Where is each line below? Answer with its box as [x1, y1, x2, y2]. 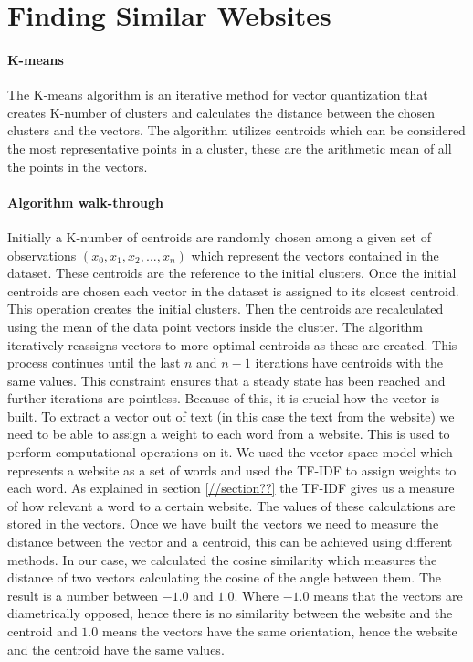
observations [7, 245, 77, 264]
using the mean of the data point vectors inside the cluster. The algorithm [7, 316, 424, 336]
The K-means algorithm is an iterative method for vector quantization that [7, 85, 428, 104]
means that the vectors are [313, 585, 463, 604]
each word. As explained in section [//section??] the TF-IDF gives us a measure [7, 478, 455, 497]
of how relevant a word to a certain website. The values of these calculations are [7, 496, 456, 515]
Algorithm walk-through [7, 192, 163, 211]
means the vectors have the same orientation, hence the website [101, 622, 457, 640]
